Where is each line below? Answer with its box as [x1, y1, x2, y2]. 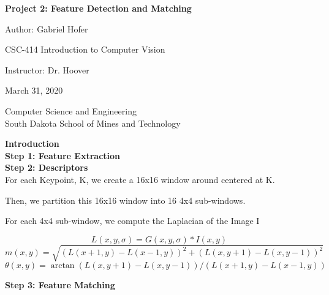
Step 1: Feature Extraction [5, 149, 121, 162]
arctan [50, 261, 75, 271]
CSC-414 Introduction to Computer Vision [5, 43, 165, 56]
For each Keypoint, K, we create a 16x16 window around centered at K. [5, 173, 275, 185]
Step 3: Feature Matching [5, 278, 115, 291]
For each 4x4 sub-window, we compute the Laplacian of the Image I [5, 214, 260, 227]
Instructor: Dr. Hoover [5, 63, 89, 76]
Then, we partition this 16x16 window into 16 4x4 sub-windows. [5, 193, 246, 206]
